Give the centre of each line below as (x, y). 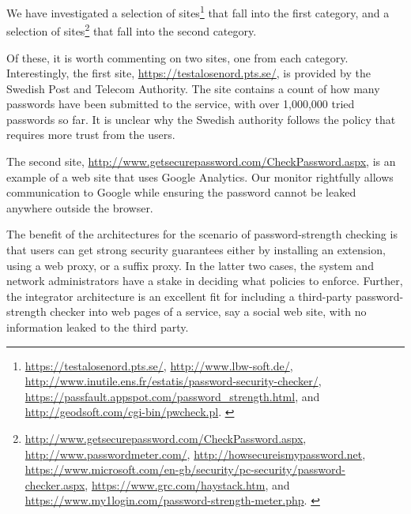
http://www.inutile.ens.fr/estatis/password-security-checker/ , (173, 381)
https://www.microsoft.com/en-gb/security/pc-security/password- (185, 469)
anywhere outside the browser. (80, 207)
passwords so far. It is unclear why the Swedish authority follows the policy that (201, 119)
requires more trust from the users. (91, 135)
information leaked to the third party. (98, 327)
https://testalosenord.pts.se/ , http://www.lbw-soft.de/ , (159, 365)
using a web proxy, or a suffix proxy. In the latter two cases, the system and (190, 265)
